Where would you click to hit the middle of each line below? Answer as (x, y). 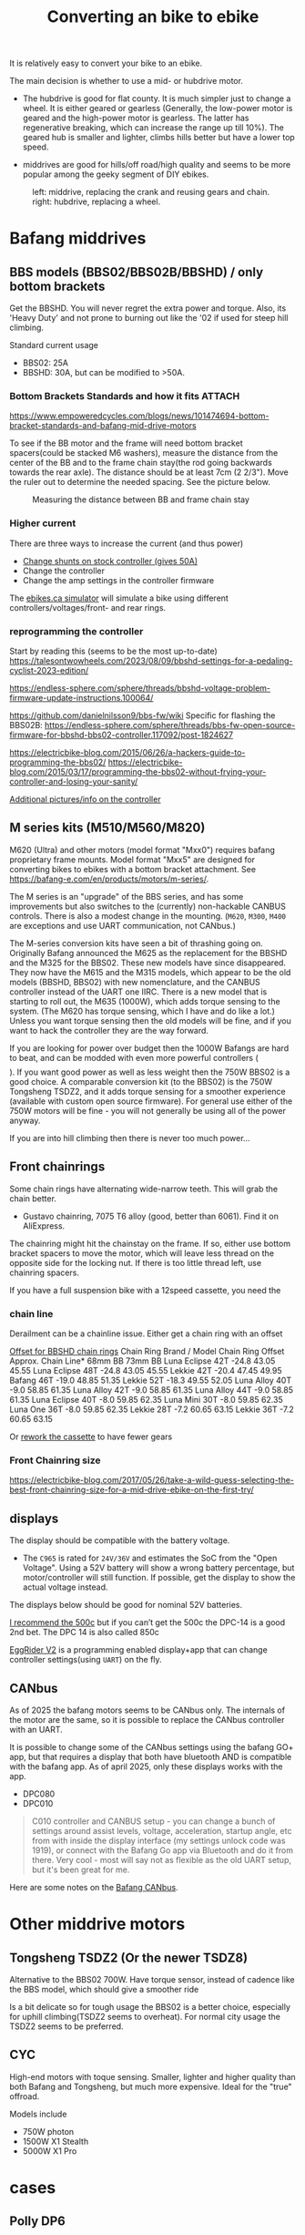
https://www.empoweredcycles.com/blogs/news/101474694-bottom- (139, 416)
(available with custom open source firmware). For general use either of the (151, 1101)
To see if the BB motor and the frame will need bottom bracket (126, 443)
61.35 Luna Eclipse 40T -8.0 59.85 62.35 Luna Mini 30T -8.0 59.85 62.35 (147, 1400)
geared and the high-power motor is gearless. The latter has (136, 118)
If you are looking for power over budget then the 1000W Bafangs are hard (149, 1048)
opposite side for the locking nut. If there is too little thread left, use (136, 1262)
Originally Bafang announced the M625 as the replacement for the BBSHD (148, 953)
